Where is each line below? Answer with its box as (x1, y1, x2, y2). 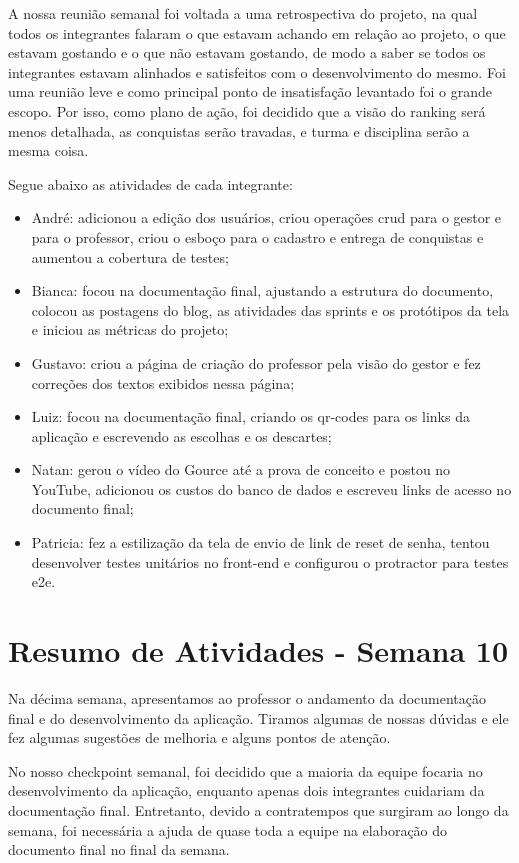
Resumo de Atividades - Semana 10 (8, 630, 509, 671)
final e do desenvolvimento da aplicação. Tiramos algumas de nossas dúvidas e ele (8, 707, 509, 728)
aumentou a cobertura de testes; (31, 246, 229, 267)
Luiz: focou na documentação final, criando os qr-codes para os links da (31, 406, 470, 427)
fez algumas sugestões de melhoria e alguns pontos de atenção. (8, 727, 391, 748)
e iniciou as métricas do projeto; (31, 319, 229, 340)
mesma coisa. (8, 140, 89, 161)
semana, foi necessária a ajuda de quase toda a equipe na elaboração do (8, 819, 448, 840)
